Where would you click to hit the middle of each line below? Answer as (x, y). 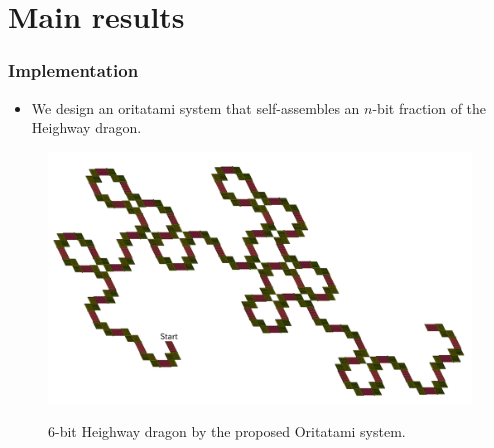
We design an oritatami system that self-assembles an (195, 107)
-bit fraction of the (429, 107)
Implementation (73, 70)
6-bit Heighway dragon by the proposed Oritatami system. (227, 431)
